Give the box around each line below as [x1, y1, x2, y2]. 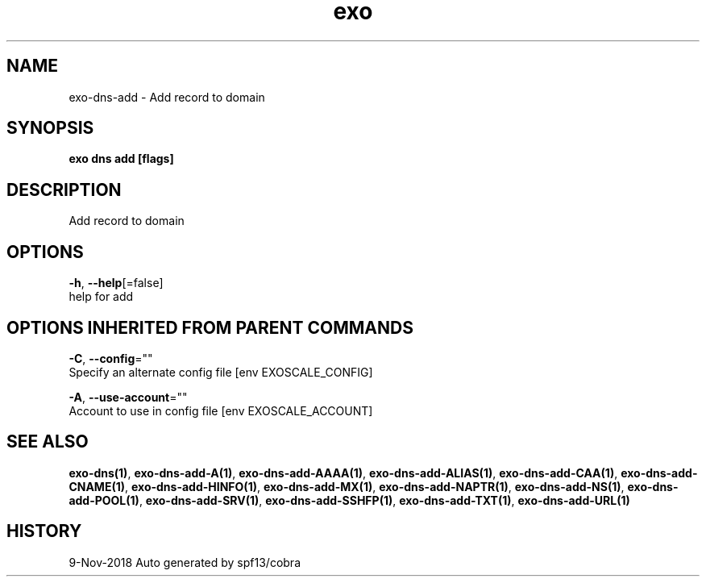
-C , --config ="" [69, 351, 153, 365]
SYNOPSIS [6, 118, 94, 139]
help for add [69, 289, 134, 304]
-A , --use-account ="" [69, 389, 188, 404]
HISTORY [6, 521, 82, 542]
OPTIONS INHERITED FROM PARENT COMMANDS [6, 317, 413, 338]
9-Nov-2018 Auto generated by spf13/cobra [69, 555, 301, 569]
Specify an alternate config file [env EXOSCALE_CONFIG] [69, 364, 373, 379]
